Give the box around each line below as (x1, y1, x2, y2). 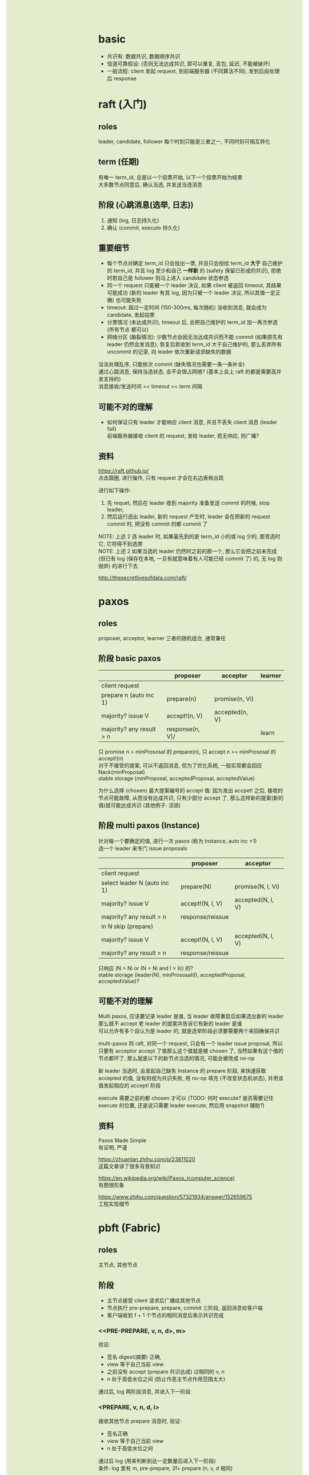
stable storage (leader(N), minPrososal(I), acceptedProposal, (98, 971, 246, 978)
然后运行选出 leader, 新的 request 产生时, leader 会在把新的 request (107, 513, 271, 520)
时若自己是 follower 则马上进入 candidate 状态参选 (107, 274, 229, 281)
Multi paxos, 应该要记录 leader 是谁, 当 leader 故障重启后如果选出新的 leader (98, 1012, 284, 1020)
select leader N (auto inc (101, 879, 169, 887)
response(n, (166, 725, 200, 733)
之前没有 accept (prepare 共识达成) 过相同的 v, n (107, 1368, 225, 1375)
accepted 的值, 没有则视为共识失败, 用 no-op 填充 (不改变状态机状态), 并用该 (98, 1074, 284, 1082)
